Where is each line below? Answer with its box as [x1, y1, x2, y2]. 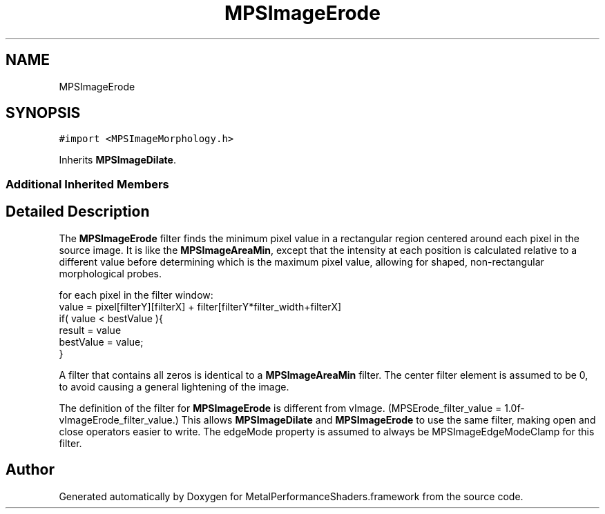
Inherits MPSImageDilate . [59, 154, 176, 166]
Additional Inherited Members [6, 177, 169, 191]
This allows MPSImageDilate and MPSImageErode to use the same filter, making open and [181, 413, 596, 426]
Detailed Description [6, 203, 150, 221]
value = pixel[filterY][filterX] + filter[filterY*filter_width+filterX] [59, 300, 342, 313]
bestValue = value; [59, 335, 144, 348]
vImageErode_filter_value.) [59, 413, 179, 426]
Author [6, 461, 55, 479]
